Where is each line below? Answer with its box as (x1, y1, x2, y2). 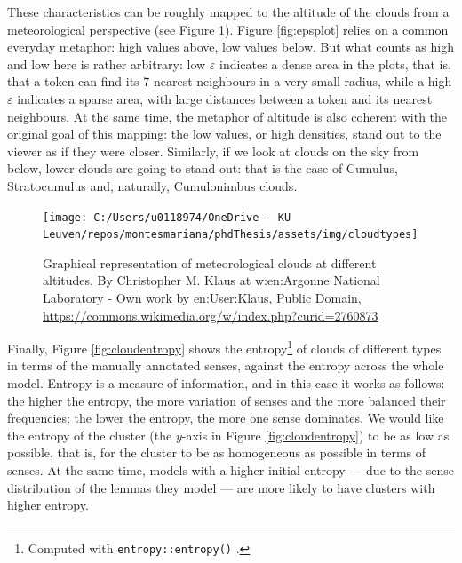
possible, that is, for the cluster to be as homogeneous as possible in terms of (7, 443, 426, 462)
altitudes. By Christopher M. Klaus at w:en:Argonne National (43, 271, 380, 289)
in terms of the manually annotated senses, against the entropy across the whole (7, 356, 444, 375)
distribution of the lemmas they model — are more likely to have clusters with (7, 478, 435, 496)
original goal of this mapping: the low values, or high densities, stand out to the (7, 124, 442, 143)
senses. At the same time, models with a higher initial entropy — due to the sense (7, 461, 454, 480)
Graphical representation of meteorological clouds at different (43, 253, 377, 272)
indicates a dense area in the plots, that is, (219, 54, 451, 73)
